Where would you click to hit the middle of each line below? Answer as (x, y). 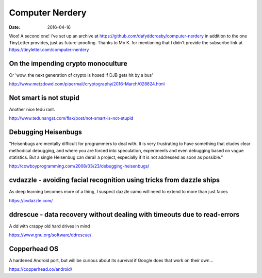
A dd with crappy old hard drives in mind (49, 226)
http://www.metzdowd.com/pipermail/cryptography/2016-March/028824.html (87, 84)
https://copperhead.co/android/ (41, 269)
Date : (15, 27)
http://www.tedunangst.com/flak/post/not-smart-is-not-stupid (71, 118)
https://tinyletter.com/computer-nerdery (49, 49)
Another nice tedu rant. (32, 109)
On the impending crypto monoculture (68, 63)
